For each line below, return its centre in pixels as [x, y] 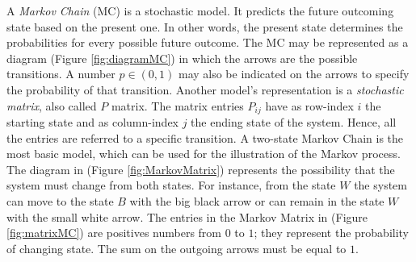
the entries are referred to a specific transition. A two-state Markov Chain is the [205, 137]
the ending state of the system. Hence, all [294, 122]
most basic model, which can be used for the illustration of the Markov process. [204, 154]
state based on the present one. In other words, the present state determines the [205, 26]
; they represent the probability [332, 233]
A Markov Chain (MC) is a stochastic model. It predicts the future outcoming [200, 10]
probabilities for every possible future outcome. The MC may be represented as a [208, 42]
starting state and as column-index [92, 122]
